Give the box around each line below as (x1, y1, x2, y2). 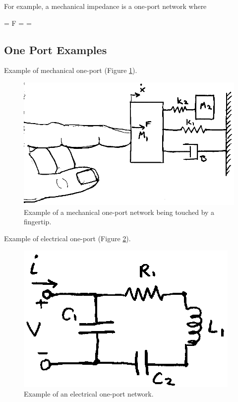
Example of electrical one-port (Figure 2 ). (4, 233, 131, 244)
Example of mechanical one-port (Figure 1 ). (4, 65, 137, 75)
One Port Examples (4, 42, 107, 57)
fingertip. (24, 216, 52, 227)
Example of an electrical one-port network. (24, 389, 154, 399)
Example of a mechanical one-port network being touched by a (24, 206, 215, 217)
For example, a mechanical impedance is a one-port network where (4, 1, 207, 11)
